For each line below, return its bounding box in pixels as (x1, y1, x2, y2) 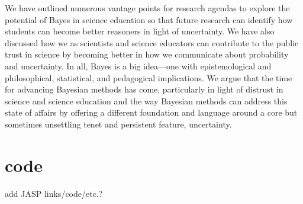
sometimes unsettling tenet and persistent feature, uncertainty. (5, 117, 232, 130)
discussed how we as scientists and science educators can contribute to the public (5, 36, 299, 49)
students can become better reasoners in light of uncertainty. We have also (5, 25, 275, 37)
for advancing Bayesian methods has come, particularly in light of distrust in (5, 83, 283, 95)
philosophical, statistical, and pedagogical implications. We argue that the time (5, 71, 292, 84)
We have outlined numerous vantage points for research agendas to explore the (5, 2, 290, 14)
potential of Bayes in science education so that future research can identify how (5, 13, 293, 26)
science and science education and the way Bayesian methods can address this (5, 94, 288, 107)
